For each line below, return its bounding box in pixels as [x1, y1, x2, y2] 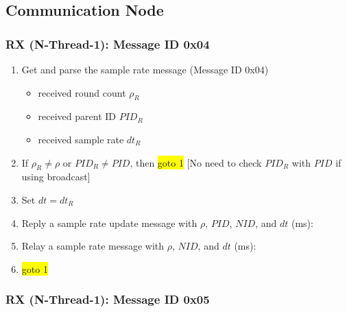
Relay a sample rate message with [21, 239, 165, 253]
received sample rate [38, 132, 124, 146]
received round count [38, 85, 126, 99]
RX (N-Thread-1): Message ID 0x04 [5, 35, 210, 52]
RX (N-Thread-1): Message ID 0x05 [5, 291, 210, 308]
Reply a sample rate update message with [21, 215, 198, 230]
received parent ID [38, 109, 117, 123]
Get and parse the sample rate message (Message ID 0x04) [21, 62, 269, 76]
